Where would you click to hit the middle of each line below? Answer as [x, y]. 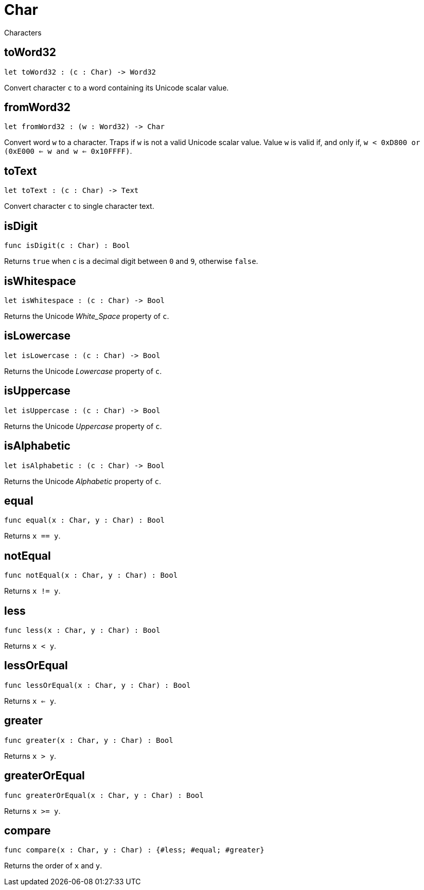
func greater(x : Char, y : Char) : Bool [89, 740]
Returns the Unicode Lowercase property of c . [83, 371]
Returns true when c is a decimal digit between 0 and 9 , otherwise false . [131, 261]
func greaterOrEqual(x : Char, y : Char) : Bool [104, 795]
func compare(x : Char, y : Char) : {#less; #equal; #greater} [134, 850]
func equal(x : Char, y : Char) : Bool [84, 520]
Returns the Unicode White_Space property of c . [87, 316]
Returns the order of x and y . [53, 866]
